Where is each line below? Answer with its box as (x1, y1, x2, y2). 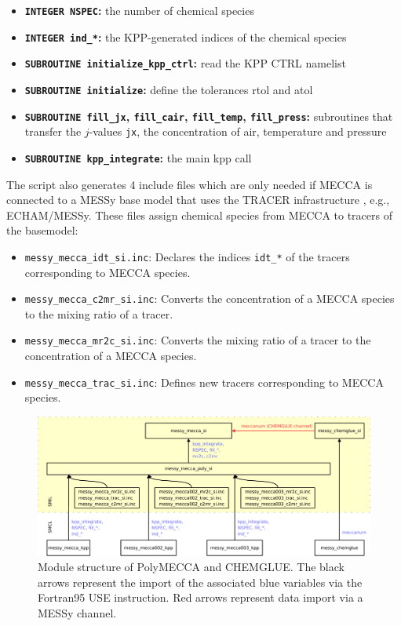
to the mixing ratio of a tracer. (24, 305, 173, 322)
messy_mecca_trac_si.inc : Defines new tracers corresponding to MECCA (24, 373, 384, 390)
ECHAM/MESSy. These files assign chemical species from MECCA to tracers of (6, 206, 392, 223)
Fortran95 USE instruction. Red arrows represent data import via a (38, 589, 363, 606)
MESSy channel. (38, 604, 117, 621)
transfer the (24, 123, 82, 140)
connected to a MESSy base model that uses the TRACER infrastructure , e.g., (6, 191, 390, 208)
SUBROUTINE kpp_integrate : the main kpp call (24, 149, 252, 166)
